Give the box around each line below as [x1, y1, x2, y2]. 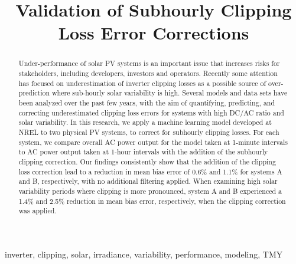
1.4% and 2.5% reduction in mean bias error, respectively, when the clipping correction [18, 196, 286, 206]
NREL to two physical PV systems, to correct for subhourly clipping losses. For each [18, 127, 279, 137]
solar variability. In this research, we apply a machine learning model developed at [18, 117, 272, 127]
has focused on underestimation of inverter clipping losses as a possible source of [18, 78, 266, 88]
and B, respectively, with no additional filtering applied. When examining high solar [18, 176, 278, 186]
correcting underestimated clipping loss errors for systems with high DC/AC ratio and [18, 107, 284, 117]
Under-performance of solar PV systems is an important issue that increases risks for [18, 58, 280, 68]
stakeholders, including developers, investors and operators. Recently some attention [18, 68, 278, 78]
